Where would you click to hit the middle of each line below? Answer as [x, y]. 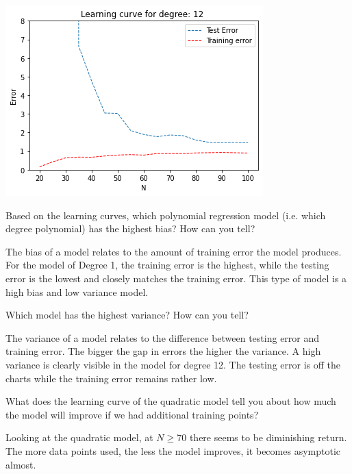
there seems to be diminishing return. [268, 437]
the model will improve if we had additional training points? [132, 414]
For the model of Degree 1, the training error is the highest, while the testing [167, 265]
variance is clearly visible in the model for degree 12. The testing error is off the [173, 364]
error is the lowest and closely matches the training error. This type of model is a [176, 278]
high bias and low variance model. [77, 291]
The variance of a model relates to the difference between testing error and [163, 337]
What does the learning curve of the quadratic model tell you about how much [171, 401]
